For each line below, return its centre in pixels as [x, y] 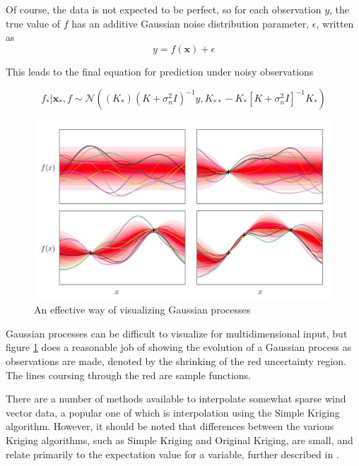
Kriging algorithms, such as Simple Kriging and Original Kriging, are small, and [179, 440]
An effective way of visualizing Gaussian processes [142, 310]
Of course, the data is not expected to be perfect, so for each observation [164, 9]
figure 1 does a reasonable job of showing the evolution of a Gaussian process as [179, 347]
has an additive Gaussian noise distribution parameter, [190, 23]
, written [335, 23]
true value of [33, 23]
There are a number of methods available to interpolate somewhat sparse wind [176, 399]
